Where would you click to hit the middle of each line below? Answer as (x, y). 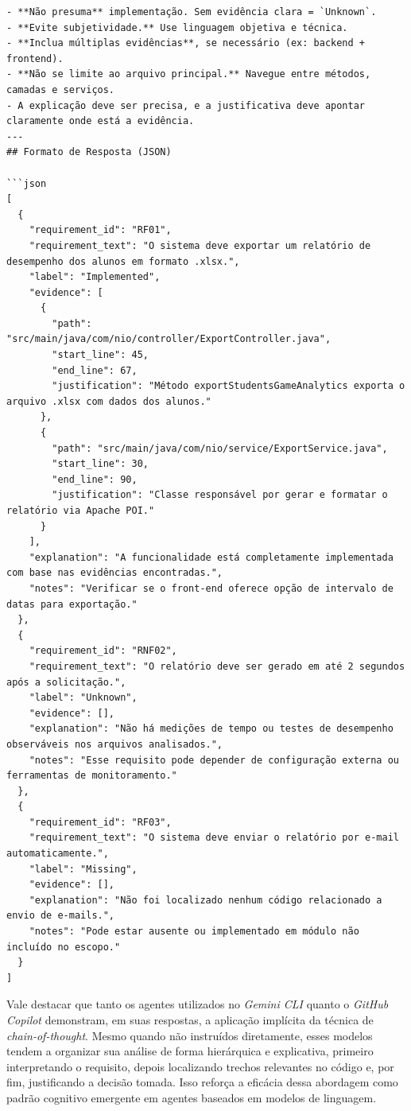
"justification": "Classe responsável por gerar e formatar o (220, 495)
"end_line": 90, (95, 479)
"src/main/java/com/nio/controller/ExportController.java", (169, 339)
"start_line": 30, (100, 464)
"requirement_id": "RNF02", (103, 651)
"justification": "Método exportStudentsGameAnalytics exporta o (229, 386)
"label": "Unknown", (83, 698)
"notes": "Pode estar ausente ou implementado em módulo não (194, 932)
